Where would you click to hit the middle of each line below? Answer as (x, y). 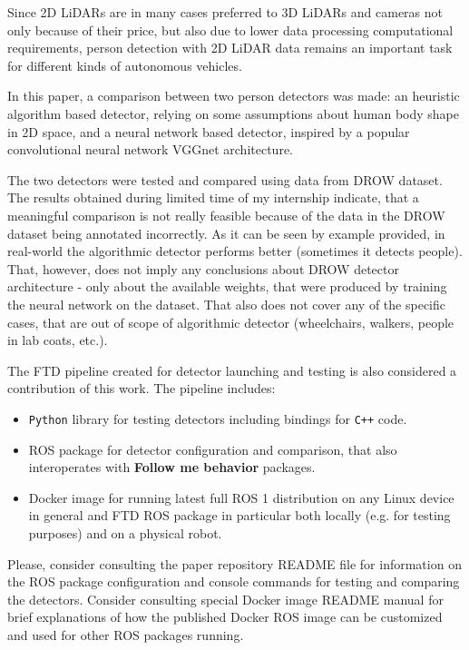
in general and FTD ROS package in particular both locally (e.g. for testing (239, 515)
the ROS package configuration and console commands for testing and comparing (234, 581)
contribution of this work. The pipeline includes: (142, 388)
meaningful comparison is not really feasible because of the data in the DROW (226, 215)
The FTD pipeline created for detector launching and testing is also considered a (232, 370)
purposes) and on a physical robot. (125, 532)
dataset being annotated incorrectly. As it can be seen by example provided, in (226, 233)
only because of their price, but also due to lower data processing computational (230, 30)
